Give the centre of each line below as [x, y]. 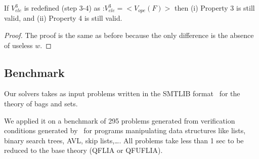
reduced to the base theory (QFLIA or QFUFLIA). [83, 150]
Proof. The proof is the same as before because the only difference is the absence [129, 35]
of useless [18, 45]
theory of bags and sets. [41, 104]
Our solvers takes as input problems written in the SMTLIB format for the [122, 93]
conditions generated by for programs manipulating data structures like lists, [125, 130]
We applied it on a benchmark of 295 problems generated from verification [120, 120]
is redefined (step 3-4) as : [64, 8]
